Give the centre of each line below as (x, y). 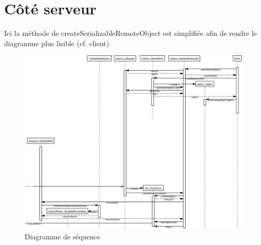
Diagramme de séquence (63, 236)
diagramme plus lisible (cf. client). (58, 43)
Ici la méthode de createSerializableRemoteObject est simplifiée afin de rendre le (130, 33)
